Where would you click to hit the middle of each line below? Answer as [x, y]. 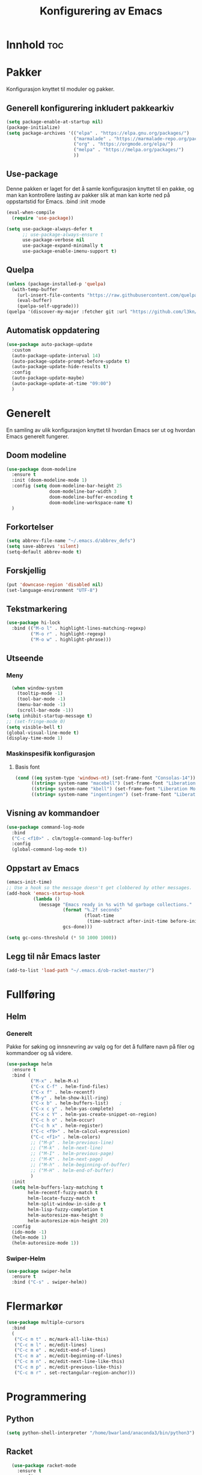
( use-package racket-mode [44, 1465]
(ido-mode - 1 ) [29, 1232]
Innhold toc [35, 45]
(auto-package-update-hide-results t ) [60, 367]
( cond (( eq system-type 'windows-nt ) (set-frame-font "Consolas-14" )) [105, 778]
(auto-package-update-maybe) [48, 378]
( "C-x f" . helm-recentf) [63, 1092]
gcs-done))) [78, 927]
